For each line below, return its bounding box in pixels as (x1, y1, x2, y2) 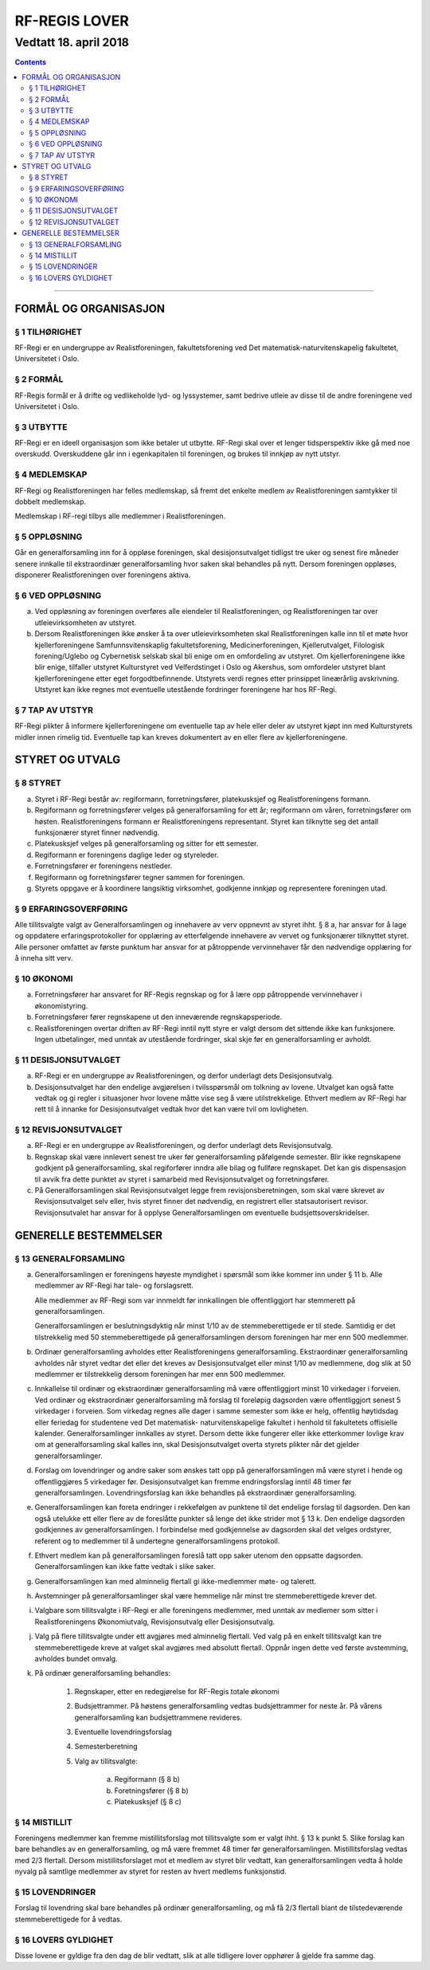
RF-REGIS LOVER (14, 12, 129, 29)
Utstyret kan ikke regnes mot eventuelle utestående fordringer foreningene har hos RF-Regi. (34, 685, 338, 694)
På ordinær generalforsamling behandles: (34, 1669, 171, 1678)
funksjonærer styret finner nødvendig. (34, 828, 160, 837)
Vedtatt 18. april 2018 (14, 35, 129, 49)
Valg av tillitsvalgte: (74, 1756, 139, 1766)
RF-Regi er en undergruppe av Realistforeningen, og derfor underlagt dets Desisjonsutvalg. (34, 1071, 334, 1080)
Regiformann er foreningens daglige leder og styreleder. (34, 850, 219, 859)
